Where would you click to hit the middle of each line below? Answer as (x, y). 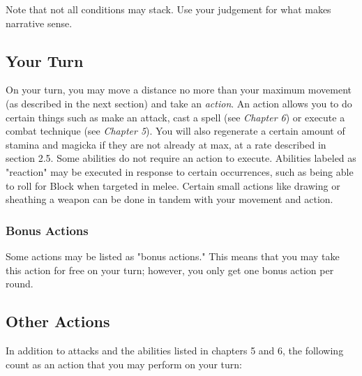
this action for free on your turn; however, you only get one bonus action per (170, 270)
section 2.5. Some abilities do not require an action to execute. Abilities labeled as (181, 158)
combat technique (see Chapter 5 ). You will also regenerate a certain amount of (175, 131)
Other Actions (58, 321)
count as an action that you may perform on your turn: (124, 364)
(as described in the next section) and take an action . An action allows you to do (179, 103)
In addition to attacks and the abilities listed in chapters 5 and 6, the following (175, 350)
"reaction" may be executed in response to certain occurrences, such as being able (180, 171)
